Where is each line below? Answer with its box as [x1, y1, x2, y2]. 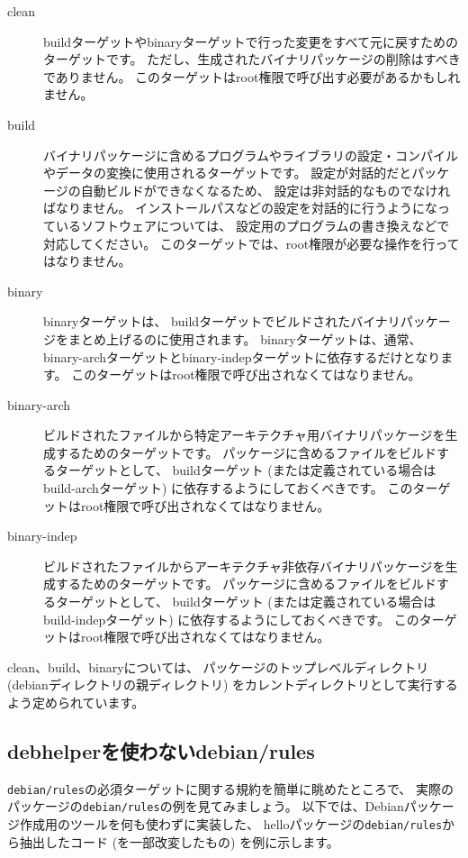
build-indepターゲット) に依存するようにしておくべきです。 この [43, 609, 419, 628]
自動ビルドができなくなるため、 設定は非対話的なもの [80, 180, 400, 199]
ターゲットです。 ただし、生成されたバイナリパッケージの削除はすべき [43, 50, 461, 68]
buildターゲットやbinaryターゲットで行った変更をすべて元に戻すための [43, 32, 458, 50]
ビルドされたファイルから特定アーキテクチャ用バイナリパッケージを [43, 425, 445, 444]
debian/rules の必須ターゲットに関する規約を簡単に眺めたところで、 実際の [7, 779, 454, 798]
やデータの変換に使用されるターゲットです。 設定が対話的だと [43, 163, 412, 182]
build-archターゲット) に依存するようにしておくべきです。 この [43, 479, 413, 497]
